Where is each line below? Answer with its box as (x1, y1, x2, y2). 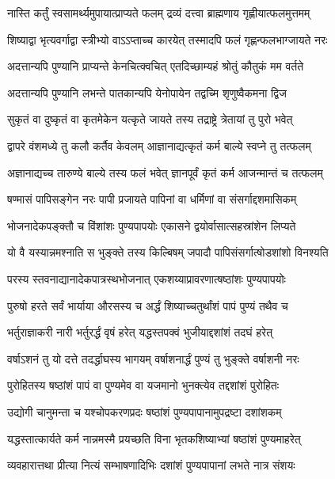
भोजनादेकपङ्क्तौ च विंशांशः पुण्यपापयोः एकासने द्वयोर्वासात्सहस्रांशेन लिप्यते (7, 217, 296, 234)
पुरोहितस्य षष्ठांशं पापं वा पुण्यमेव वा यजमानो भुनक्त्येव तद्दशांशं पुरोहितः (7, 377, 280, 393)
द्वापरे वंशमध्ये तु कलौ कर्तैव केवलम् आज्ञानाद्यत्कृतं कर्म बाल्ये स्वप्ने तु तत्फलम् (7, 137, 311, 154)
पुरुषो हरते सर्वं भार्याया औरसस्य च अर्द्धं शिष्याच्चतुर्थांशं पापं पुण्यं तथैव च (7, 297, 288, 314)
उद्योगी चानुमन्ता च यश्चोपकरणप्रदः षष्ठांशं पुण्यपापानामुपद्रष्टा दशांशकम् (7, 403, 282, 420)
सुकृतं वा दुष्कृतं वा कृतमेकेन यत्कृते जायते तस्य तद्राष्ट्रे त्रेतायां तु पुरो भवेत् (7, 111, 293, 127)
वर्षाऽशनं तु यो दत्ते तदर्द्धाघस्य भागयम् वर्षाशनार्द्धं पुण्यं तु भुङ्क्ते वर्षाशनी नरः (7, 350, 299, 367)
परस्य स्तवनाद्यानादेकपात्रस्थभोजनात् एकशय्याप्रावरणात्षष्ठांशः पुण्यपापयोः (7, 270, 286, 287)
